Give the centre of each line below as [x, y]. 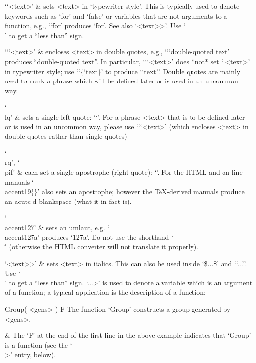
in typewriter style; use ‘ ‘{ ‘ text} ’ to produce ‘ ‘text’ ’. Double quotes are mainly [123, 71]
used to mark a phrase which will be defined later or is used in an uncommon [122, 81]
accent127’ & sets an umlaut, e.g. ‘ [57, 227]
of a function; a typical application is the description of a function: [105, 292]
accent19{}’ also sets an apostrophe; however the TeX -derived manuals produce [125, 191]
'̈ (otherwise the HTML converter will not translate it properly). [102, 247]
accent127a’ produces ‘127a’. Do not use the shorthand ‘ [89, 237]
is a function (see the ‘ [39, 344]
